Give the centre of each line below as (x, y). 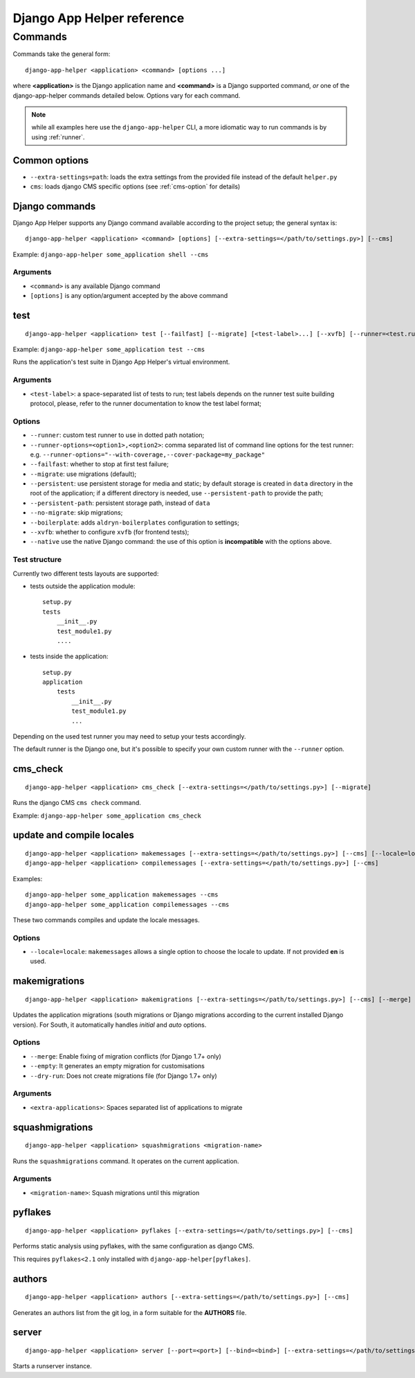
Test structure (37, 560)
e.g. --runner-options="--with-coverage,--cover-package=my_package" (148, 454)
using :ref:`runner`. (58, 137)
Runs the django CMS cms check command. (77, 803)
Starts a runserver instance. (53, 1366)
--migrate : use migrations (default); (83, 474)
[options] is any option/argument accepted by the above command (129, 296)
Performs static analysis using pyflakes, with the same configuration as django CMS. (133, 1246)
